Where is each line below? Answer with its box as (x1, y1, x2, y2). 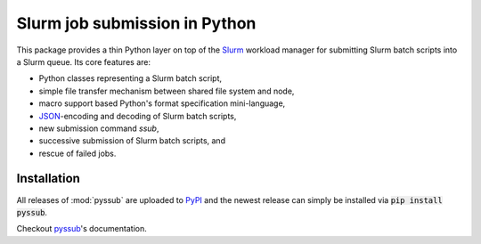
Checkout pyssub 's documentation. (16, 224, 147, 234)
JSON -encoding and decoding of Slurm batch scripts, (38, 110, 237, 121)
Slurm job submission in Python (16, 13, 257, 33)
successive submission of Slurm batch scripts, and (38, 135, 226, 146)
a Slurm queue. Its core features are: (16, 56, 151, 67)
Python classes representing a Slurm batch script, (38, 73, 223, 84)
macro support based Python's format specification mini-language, (38, 98, 286, 109)
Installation (16, 171, 80, 186)
